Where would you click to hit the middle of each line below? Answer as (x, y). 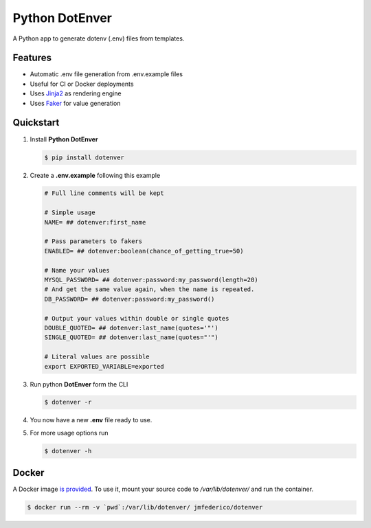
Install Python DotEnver (64, 139)
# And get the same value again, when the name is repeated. (149, 289)
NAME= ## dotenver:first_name (95, 222)
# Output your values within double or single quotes (137, 318)
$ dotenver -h (68, 451)
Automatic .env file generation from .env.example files (106, 74)
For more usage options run (69, 433)
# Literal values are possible (97, 357)
